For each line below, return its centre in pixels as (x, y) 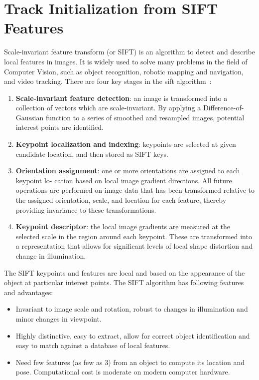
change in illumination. (51, 256)
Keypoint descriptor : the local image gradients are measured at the (123, 226)
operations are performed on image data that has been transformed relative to (135, 190)
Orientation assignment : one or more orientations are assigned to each (128, 171)
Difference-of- (223, 108)
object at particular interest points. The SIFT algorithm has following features (124, 282)
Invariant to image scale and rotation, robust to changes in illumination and (132, 309)
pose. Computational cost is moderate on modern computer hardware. (123, 372)
